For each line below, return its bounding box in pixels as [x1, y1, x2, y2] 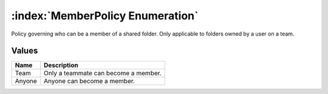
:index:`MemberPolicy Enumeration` [11, 9, 199, 22]
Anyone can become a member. [43, 77, 135, 86]
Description [43, 61, 78, 69]
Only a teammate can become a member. [43, 69, 162, 78]
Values [11, 46, 38, 56]
